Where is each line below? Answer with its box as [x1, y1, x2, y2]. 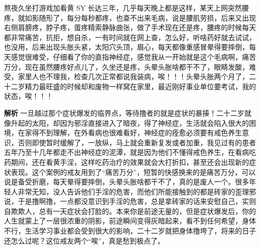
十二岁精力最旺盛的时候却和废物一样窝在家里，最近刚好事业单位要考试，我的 [4, 81, 256, 91]
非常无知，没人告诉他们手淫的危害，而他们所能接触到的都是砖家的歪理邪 [17, 186, 256, 196]
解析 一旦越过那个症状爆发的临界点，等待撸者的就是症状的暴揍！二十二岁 [4, 107, 244, 118]
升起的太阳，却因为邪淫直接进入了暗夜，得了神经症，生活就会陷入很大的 [10, 117, 249, 128]
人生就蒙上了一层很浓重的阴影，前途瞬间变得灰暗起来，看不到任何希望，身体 [4, 215, 256, 226]
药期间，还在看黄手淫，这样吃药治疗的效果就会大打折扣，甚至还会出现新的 [4, 156, 249, 167]
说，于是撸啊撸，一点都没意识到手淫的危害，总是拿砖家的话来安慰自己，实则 [4, 196, 256, 206]
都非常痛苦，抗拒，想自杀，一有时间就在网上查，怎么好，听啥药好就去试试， [4, 32, 256, 42]
